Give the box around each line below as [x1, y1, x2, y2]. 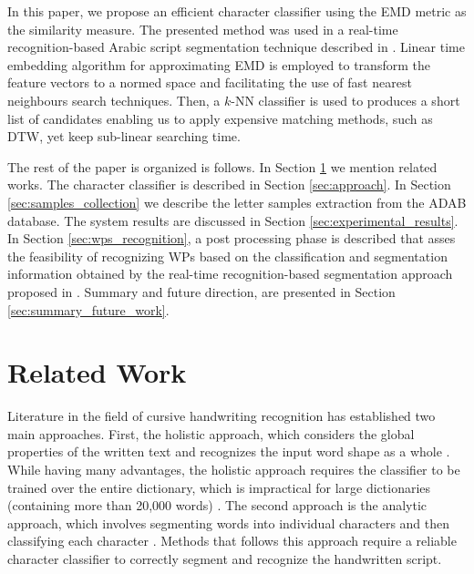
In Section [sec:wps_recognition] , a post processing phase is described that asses [7, 229, 456, 248]
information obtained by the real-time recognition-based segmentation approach [7, 264, 453, 283]
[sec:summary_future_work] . [7, 300, 170, 319]
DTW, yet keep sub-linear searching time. [7, 127, 241, 146]
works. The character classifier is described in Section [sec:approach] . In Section [7, 175, 451, 194]
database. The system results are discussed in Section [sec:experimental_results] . [7, 210, 459, 230]
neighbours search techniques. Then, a [7, 90, 221, 109]
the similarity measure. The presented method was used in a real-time [7, 19, 398, 38]
